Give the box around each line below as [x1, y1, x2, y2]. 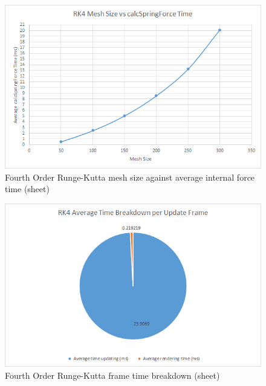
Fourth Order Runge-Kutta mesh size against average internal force [5, 170, 255, 183]
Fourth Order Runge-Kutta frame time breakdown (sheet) [5, 368, 220, 381]
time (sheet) [5, 182, 50, 195]
